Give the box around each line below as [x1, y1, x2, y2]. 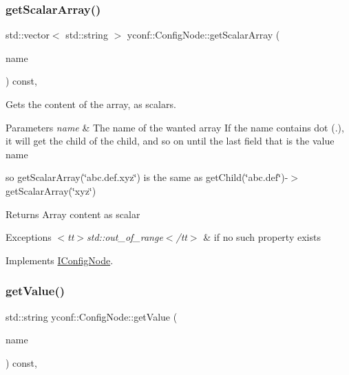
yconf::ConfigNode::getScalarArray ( [127, 28, 280, 42]
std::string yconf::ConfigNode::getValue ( [6, 309, 178, 323]
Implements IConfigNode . [6, 253, 114, 267]
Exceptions [6, 230, 52, 244]
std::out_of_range [87, 230, 163, 244]
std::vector [6, 28, 50, 42]
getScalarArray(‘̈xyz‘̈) [6, 183, 96, 197]
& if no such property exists [203, 230, 321, 244]
